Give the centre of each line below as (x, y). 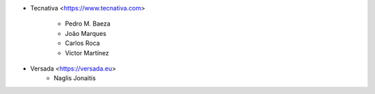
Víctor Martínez (87, 53)
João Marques (86, 33)
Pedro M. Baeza (88, 23)
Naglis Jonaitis (75, 78)
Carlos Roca (82, 43)
